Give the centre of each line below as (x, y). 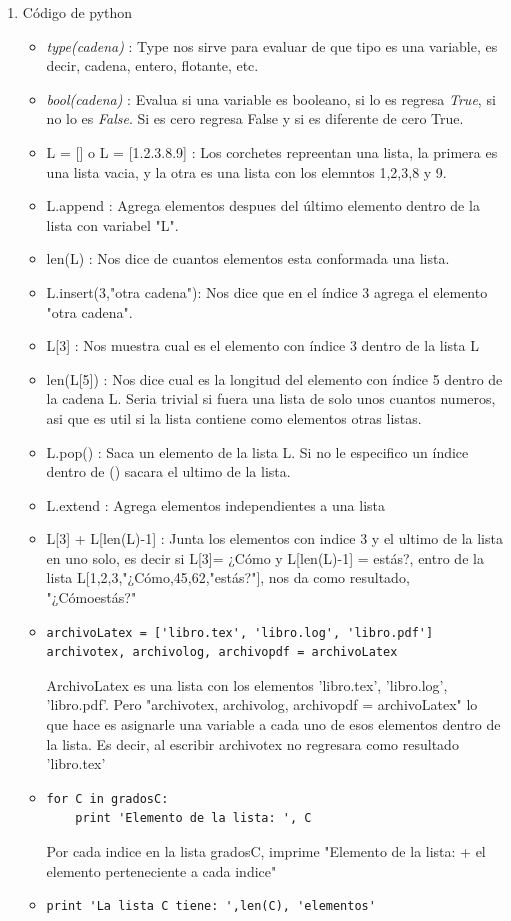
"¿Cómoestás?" (91, 597)
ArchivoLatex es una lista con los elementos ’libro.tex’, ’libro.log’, (247, 684)
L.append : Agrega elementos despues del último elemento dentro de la (263, 205)
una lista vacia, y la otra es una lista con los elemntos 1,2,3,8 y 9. (246, 171)
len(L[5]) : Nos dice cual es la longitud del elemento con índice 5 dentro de (274, 378)
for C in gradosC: (107, 798)
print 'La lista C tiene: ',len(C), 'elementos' (211, 906)
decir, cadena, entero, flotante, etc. (152, 65)
